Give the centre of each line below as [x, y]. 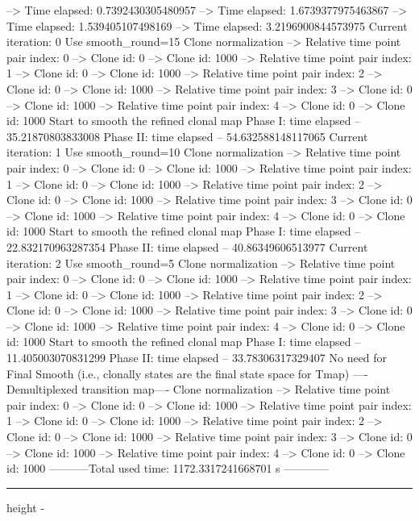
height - [26, 507]
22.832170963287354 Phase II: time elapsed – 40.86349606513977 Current [187, 246]
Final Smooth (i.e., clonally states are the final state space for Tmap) [178, 373]
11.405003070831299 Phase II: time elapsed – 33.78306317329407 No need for [197, 358]
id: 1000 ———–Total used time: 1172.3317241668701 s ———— [168, 468]
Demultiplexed [42, 389]
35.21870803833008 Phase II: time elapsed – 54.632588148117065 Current [187, 136]
